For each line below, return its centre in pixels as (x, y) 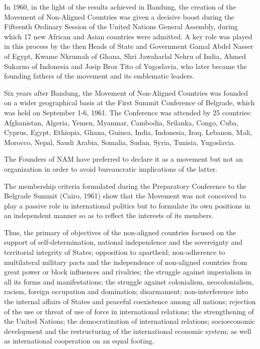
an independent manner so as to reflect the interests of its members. (109, 215)
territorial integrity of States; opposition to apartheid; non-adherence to (115, 252)
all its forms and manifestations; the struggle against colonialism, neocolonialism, (129, 281)
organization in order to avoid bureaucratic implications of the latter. (111, 168)
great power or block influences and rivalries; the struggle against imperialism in (128, 272)
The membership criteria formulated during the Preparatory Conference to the (125, 186)
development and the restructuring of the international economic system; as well (128, 331)
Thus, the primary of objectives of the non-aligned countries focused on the (120, 232)
